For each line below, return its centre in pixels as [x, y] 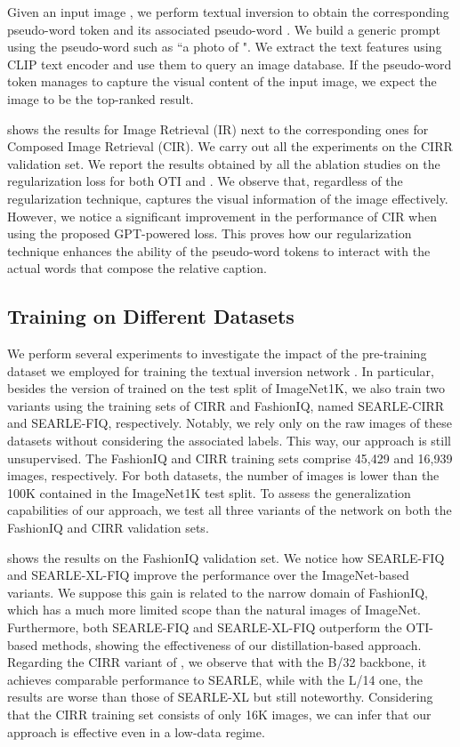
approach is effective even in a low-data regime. [136, 731]
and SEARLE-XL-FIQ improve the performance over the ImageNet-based [208, 575]
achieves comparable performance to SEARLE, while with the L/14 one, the [215, 679]
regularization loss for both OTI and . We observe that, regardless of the [205, 181]
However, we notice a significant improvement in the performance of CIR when [222, 216]
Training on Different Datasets [151, 316]
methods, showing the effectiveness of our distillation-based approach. [231, 644]
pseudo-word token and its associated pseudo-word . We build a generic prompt [224, 29]
